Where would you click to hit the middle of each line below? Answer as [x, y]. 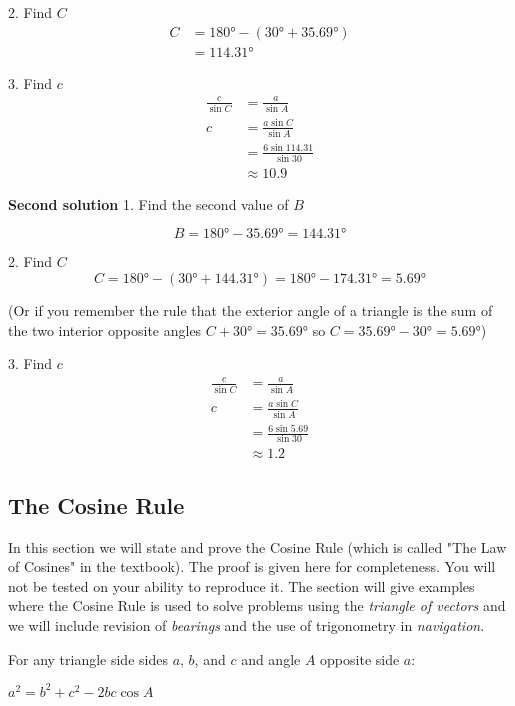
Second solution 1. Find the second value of [148, 203]
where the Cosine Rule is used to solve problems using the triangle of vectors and [257, 605]
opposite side [360, 658]
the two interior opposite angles [105, 329]
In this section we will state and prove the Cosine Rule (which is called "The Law [257, 546]
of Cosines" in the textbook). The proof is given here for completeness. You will [252, 566]
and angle [271, 658]
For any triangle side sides [88, 658]
